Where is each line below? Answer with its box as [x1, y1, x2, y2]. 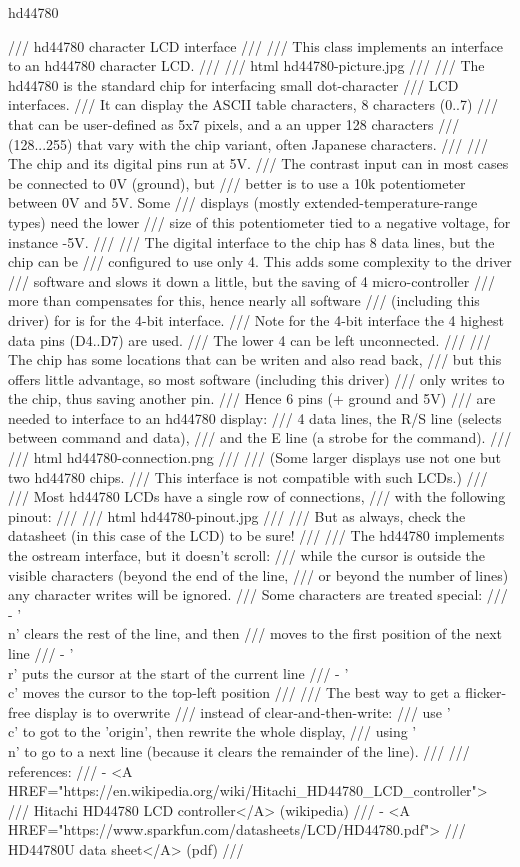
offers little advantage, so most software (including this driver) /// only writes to [8, 368, 505, 389]
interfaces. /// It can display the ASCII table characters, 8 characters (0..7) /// [8, 94, 499, 115]
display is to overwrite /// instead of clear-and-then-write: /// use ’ [34, 701, 451, 722]
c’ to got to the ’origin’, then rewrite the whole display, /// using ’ [8, 721, 417, 742]
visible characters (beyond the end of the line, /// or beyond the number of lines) [8, 564, 509, 585]
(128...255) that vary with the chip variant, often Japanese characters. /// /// [8, 133, 489, 154]
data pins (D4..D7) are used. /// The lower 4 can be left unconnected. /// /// [8, 329, 491, 350]
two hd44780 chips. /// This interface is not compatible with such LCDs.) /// [8, 466, 488, 487]
